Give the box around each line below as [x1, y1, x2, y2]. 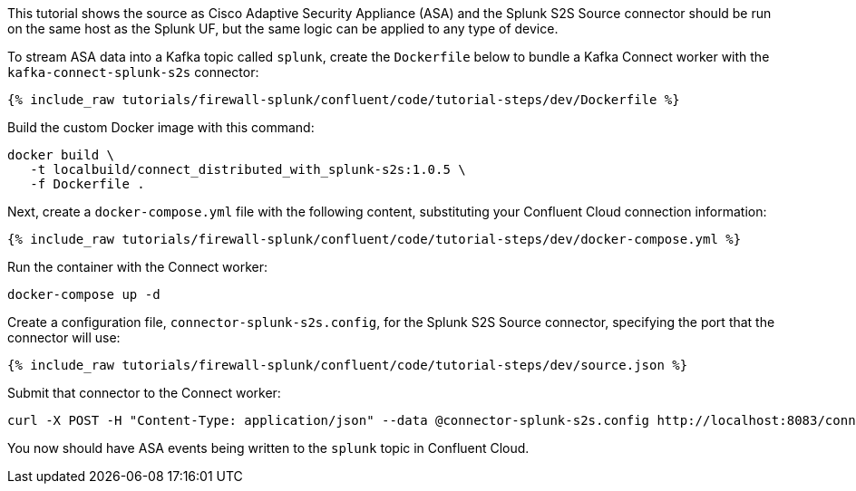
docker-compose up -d [7, 287, 160, 302]
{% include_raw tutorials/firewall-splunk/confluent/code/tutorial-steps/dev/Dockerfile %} [7, 92, 680, 107]
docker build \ [7, 148, 115, 162]
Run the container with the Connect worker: [7, 259, 268, 274]
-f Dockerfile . [30, 177, 145, 191]
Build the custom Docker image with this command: [7, 120, 315, 135]
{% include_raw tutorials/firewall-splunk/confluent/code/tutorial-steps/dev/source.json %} [7, 358, 688, 372]
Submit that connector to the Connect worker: [7, 385, 281, 400]
